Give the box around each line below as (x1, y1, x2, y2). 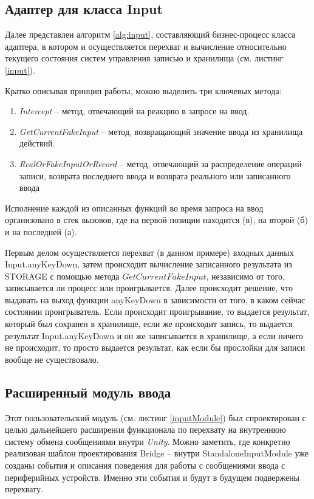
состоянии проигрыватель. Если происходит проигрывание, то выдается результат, (5, 305, 310, 318)
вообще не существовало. (5, 353, 99, 365)
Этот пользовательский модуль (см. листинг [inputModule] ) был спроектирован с (5, 411, 306, 424)
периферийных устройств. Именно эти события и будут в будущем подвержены (5, 470, 300, 483)
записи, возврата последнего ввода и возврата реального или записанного (19, 169, 291, 182)
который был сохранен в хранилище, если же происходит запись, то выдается (5, 317, 293, 330)
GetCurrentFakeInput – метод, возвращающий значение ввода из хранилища (19, 125, 303, 137)
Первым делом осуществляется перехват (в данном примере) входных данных (5, 246, 294, 258)
